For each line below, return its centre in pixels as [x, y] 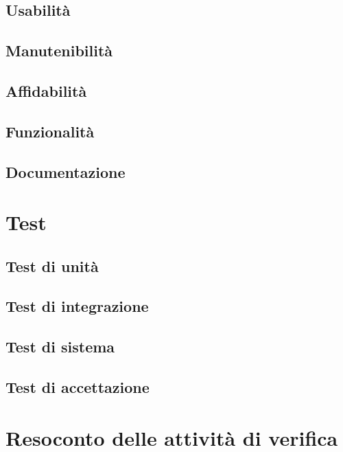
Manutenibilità [59, 50]
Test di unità [52, 265]
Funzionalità [50, 131]
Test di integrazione [77, 306]
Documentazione [66, 171]
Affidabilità [46, 90]
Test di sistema [60, 347]
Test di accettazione [78, 387]
